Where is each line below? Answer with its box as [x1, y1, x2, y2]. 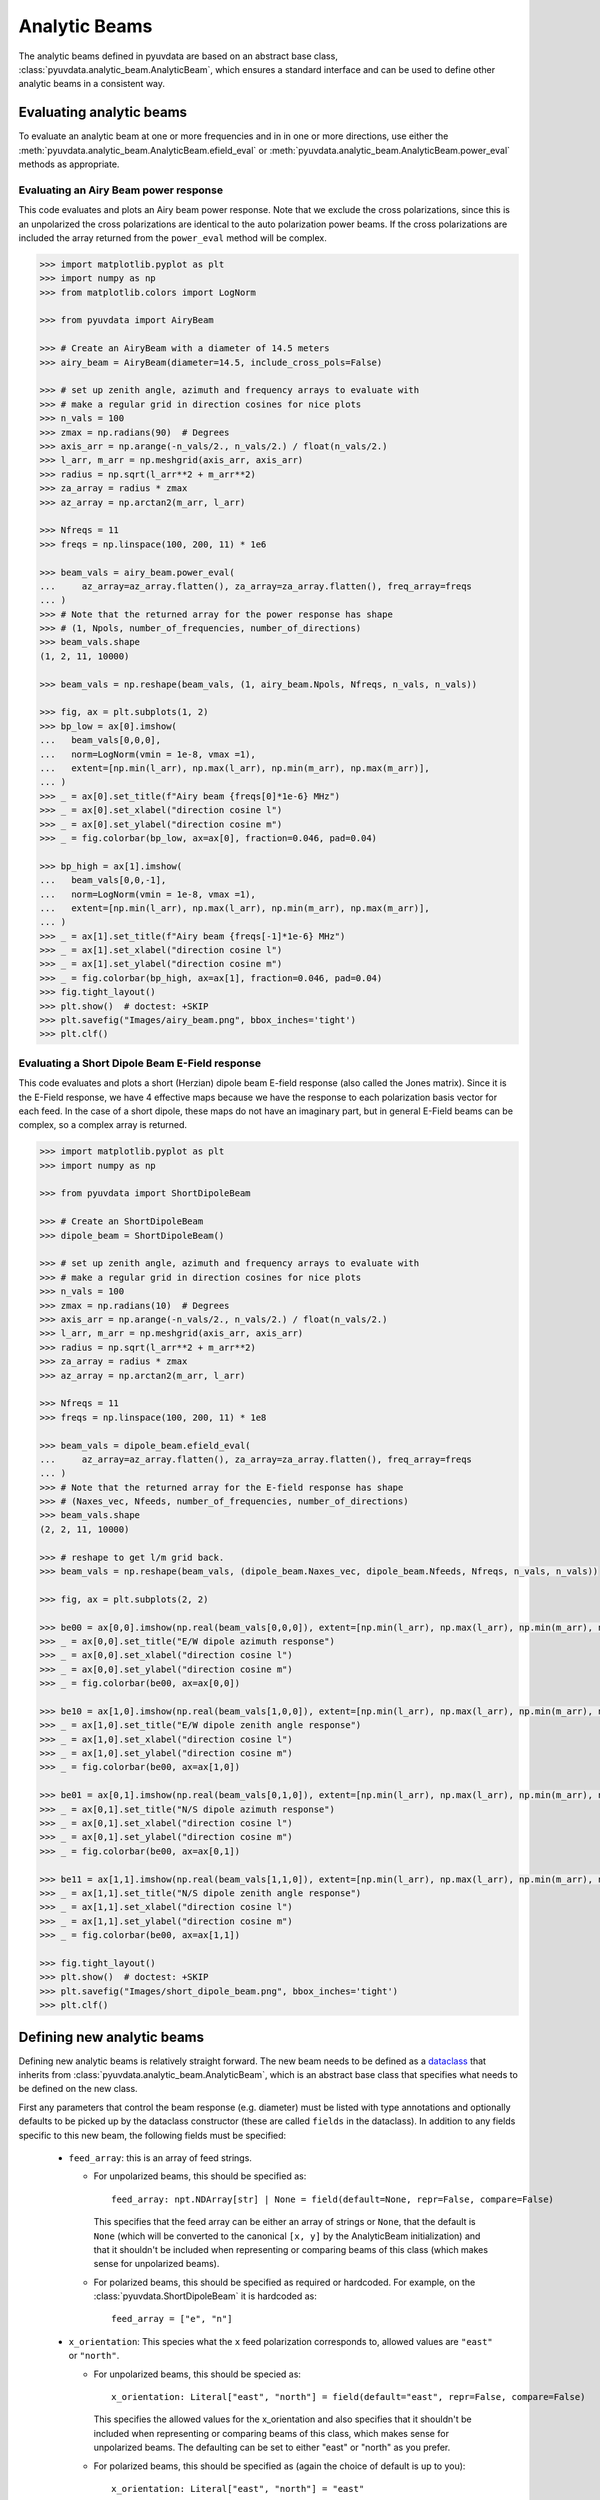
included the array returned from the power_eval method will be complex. [18, 231, 327, 244]
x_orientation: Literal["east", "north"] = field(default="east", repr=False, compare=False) [111, 2391, 586, 2403]
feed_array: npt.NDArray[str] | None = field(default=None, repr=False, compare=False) [111, 2193, 555, 2205]
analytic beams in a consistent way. [18, 78, 165, 90]
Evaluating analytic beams [18, 104, 188, 121]
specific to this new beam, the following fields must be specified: [18, 2129, 287, 2141]
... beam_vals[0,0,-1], [39, 875, 167, 886]
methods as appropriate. [18, 158, 120, 170]
